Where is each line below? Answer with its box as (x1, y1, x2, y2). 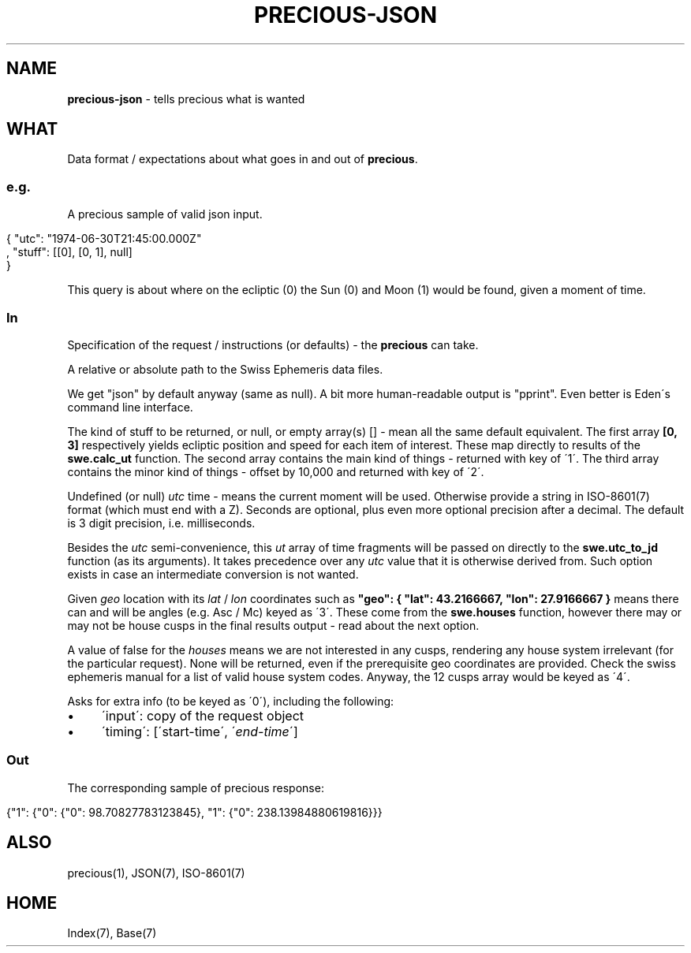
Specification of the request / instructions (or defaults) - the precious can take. (67, 337, 479, 352)
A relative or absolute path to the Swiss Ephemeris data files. (67, 362, 383, 376)
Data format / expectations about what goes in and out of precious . (67, 152, 418, 166)
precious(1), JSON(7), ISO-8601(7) (67, 866, 245, 880)
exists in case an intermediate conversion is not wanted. (67, 567, 359, 581)
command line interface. (67, 400, 193, 414)
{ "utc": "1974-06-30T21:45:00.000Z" (6, 232, 202, 246)
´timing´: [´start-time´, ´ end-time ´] (101, 723, 298, 739)
